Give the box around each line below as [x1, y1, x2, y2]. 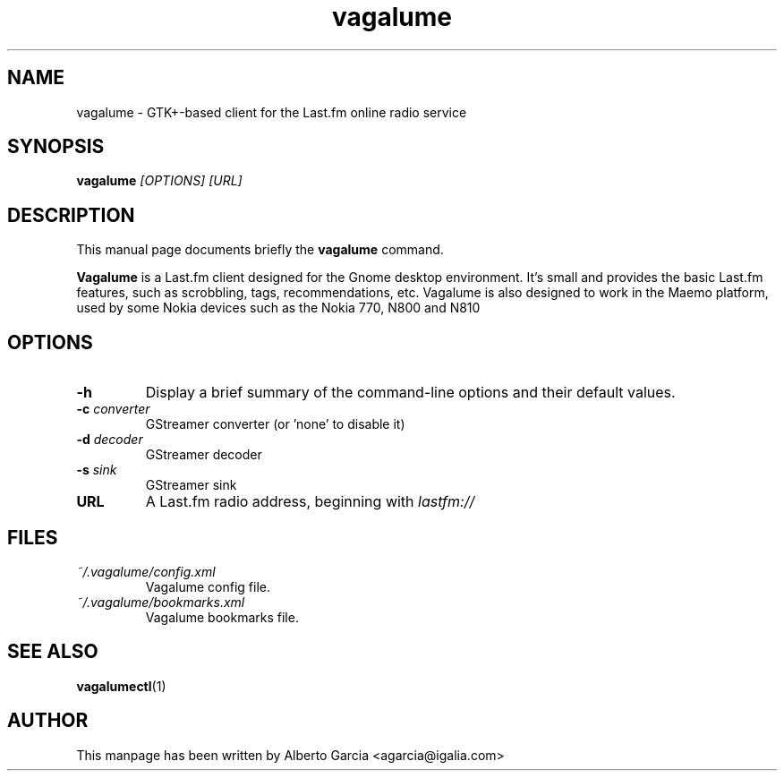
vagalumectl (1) [76, 678, 166, 694]
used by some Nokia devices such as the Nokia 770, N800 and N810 [76, 300, 481, 316]
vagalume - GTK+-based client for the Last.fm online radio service [76, 104, 467, 120]
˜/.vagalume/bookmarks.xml [76, 594, 245, 610]
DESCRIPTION [7, 203, 135, 227]
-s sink [76, 462, 117, 478]
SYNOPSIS [7, 135, 105, 158]
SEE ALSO [7, 640, 98, 663]
